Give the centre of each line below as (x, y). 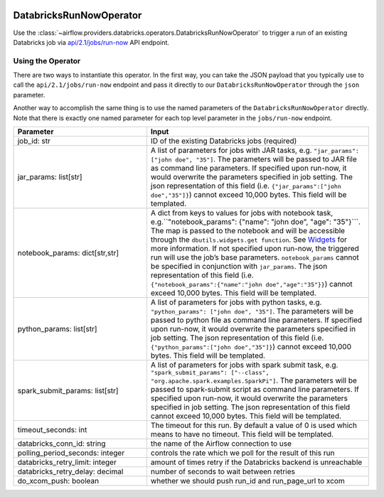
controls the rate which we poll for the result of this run (242, 453)
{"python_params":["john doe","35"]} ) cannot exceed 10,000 (251, 347)
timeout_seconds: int (52, 430)
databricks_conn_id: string (62, 443)
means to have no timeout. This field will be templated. (242, 434)
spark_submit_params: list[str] (68, 390)
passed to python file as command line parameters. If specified (256, 320)
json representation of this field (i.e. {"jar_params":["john (246, 186)
